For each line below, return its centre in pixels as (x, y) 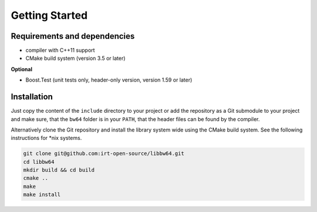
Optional (21, 69)
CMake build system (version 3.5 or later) (75, 58)
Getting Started (49, 15)
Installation (32, 97)
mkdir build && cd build (59, 170)
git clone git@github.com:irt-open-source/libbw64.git (104, 154)
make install (42, 195)
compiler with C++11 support (60, 51)
